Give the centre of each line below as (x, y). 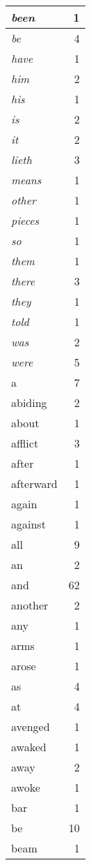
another (30, 605)
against (28, 524)
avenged (31, 726)
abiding (29, 402)
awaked (29, 747)
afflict (25, 443)
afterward (34, 483)
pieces (25, 220)
